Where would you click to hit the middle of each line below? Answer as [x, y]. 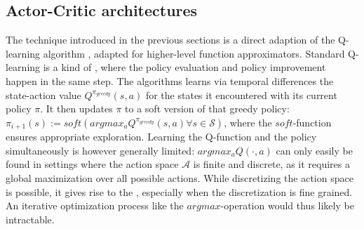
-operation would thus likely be [287, 205]
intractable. [30, 219]
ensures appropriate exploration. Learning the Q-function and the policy [161, 137]
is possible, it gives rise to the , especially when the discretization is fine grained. [179, 191]
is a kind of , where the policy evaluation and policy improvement [184, 67]
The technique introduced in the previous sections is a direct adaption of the [170, 40]
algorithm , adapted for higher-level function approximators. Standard [194, 53]
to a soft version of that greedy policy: [207, 109]
